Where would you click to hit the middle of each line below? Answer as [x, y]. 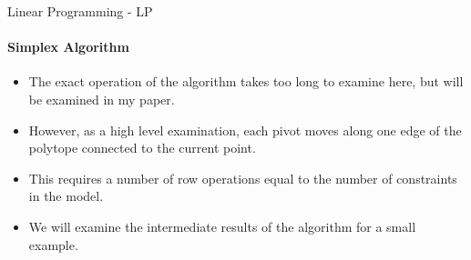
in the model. [66, 196]
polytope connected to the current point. [142, 148]
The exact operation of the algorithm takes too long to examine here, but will [246, 81]
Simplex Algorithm [68, 47]
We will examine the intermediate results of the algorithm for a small [222, 226]
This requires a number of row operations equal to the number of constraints [243, 178]
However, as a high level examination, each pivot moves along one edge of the [245, 130]
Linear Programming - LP [80, 11]
